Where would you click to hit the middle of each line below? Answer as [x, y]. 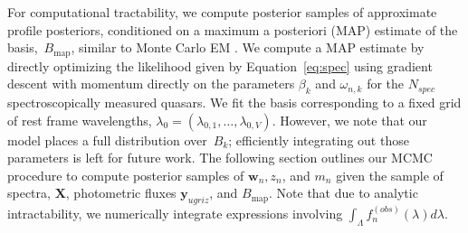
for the [386, 84]
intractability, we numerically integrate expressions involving [175, 214]
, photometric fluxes [121, 193]
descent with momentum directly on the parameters [151, 84]
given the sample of [390, 175]
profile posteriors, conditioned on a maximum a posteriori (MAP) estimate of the [233, 29]
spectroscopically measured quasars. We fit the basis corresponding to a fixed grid [234, 103]
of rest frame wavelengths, [80, 120]
